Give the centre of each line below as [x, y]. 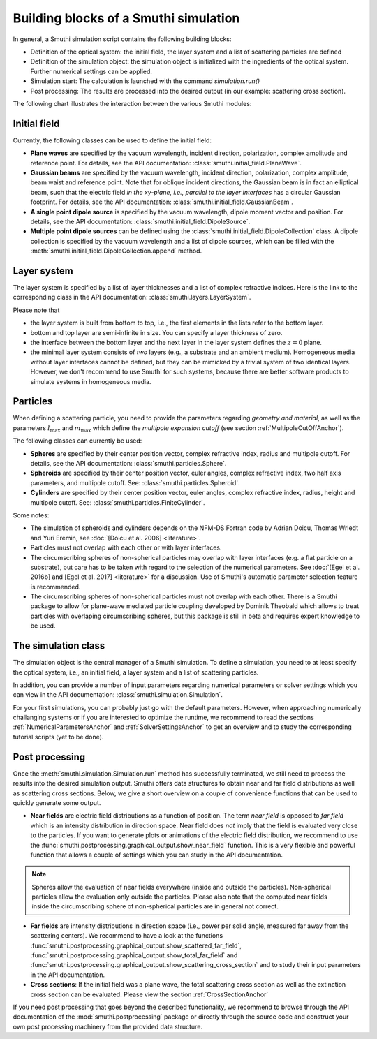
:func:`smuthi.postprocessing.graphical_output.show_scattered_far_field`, [136, 945]
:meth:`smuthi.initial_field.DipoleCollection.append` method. [116, 251]
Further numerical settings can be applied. [91, 71]
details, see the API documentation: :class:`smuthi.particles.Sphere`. [128, 463]
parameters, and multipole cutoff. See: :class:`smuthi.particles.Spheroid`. [135, 482]
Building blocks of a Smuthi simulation [126, 18]
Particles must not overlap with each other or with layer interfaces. [126, 547]
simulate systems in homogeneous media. [91, 381]
